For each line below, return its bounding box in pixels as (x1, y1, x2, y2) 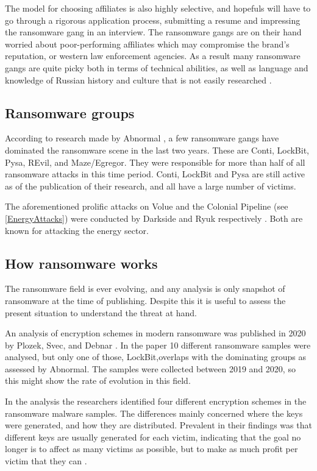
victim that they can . (5, 455, 87, 467)
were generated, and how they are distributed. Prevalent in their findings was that (5, 419, 312, 431)
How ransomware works (5, 253, 158, 272)
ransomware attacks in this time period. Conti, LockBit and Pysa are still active (5, 168, 305, 180)
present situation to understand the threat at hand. (5, 306, 197, 319)
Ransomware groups (5, 103, 135, 122)
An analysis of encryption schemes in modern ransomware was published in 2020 (5, 327, 306, 339)
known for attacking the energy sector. (5, 224, 149, 236)
